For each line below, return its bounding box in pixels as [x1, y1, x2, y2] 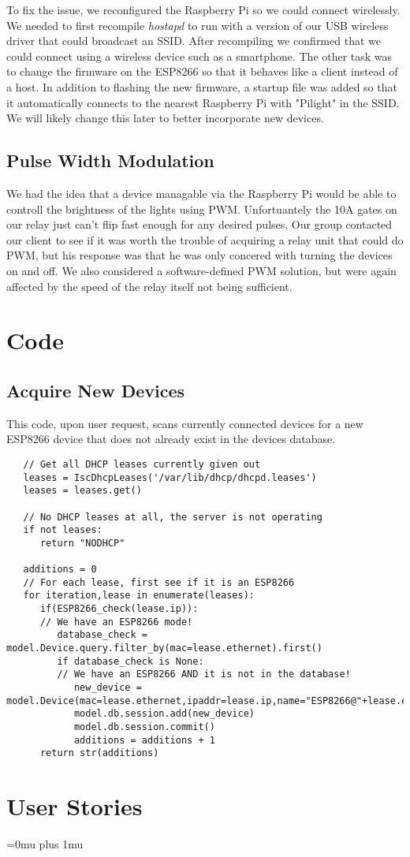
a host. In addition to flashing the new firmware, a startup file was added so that [6, 78, 397, 95]
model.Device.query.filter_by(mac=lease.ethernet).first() [6, 643, 322, 654]
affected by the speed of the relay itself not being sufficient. [6, 278, 293, 294]
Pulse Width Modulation [6, 148, 214, 173]
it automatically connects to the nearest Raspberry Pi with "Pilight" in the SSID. [6, 94, 400, 110]
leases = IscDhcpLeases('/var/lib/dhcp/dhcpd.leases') [23, 471, 317, 483]
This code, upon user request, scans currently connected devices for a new [6, 415, 363, 431]
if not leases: [23, 524, 102, 536]
